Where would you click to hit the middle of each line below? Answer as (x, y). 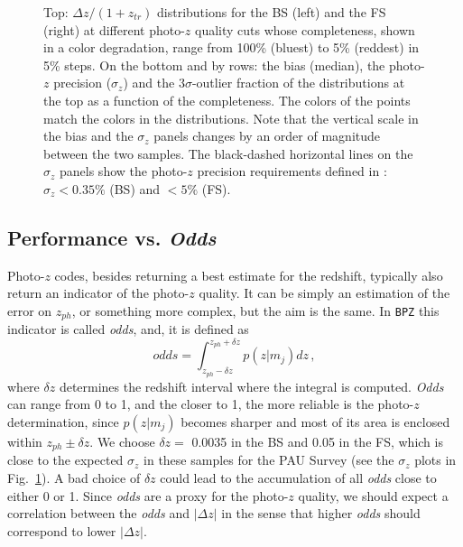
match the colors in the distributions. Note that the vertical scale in (231, 118)
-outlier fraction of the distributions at (298, 83)
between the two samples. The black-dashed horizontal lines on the (228, 153)
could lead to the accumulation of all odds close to (298, 477)
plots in (435, 460)
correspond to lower (62, 530)
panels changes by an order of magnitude (267, 136)
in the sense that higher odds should (321, 513)
